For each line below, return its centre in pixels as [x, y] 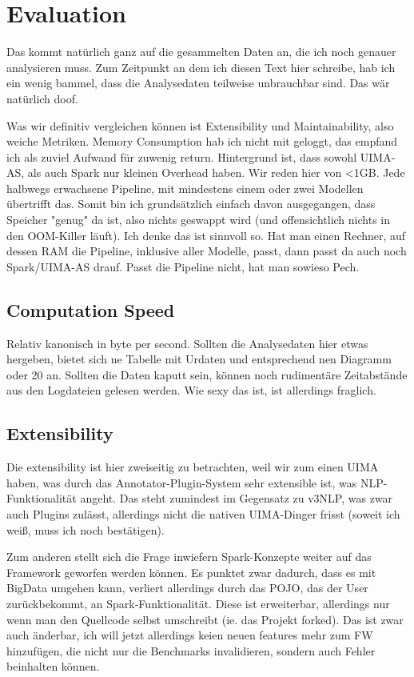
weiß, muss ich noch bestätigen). [86, 529]
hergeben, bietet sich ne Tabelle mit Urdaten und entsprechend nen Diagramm [199, 359]
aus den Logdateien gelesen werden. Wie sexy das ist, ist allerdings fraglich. [191, 390]
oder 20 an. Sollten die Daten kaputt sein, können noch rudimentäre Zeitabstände [207, 374]
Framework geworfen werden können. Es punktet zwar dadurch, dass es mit [191, 572]
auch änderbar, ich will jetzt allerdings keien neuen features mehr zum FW [190, 635]
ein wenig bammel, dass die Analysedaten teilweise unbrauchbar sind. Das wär [198, 83]
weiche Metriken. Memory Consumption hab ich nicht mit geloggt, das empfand [202, 141]
